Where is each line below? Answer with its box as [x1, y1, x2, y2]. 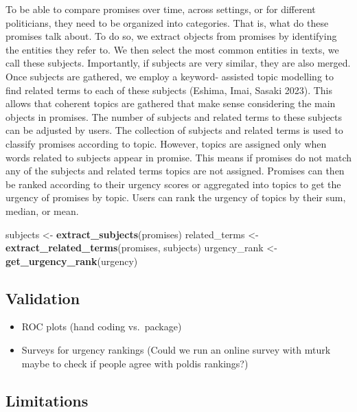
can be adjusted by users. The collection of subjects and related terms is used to [5, 123, 343, 137]
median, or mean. [5, 203, 79, 218]
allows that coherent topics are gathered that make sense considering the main [5, 96, 336, 111]
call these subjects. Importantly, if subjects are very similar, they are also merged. [5, 56, 351, 70]
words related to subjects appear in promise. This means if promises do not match [5, 150, 352, 164]
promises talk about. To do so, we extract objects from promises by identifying [5, 29, 337, 43]
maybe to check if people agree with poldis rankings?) [21, 356, 249, 370]
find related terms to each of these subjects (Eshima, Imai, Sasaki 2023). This [5, 82, 332, 97]
